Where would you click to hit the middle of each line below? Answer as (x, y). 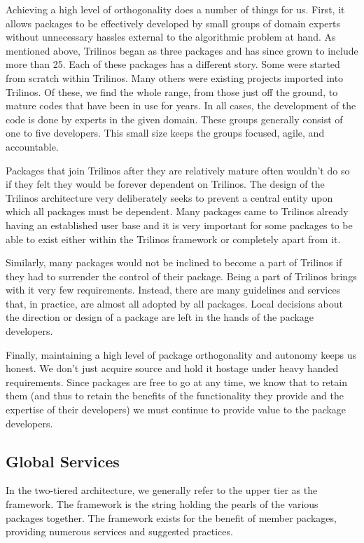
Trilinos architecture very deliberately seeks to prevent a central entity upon (169, 197)
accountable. (32, 146)
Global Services (63, 461)
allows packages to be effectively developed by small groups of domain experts (173, 23)
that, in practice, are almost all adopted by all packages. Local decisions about (175, 303)
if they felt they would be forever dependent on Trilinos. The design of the (165, 184)
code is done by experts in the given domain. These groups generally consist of (174, 119)
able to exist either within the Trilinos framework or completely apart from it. (173, 239)
